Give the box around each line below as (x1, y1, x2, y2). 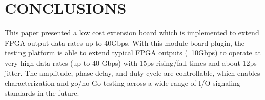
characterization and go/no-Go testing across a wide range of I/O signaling (5, 77, 240, 88)
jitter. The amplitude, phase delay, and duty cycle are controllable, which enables (5, 67, 260, 78)
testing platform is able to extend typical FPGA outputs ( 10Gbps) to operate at (5, 47, 261, 58)
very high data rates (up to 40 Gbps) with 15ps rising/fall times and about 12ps (5, 57, 257, 68)
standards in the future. (5, 87, 79, 98)
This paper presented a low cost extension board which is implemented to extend (5, 27, 259, 38)
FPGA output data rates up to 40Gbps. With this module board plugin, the (5, 37, 245, 48)
